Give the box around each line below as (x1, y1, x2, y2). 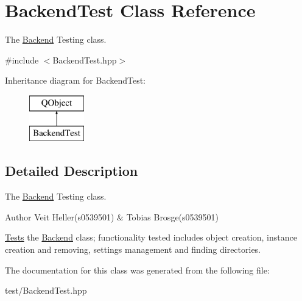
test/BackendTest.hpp (5, 284, 87, 297)
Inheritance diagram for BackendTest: (5, 74, 146, 87)
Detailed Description (5, 161, 138, 180)
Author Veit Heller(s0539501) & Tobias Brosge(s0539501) (5, 210, 219, 223)
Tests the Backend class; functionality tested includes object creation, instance (5, 231, 297, 244)
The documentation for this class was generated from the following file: (5, 263, 270, 276)
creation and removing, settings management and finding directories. (5, 243, 261, 256)
